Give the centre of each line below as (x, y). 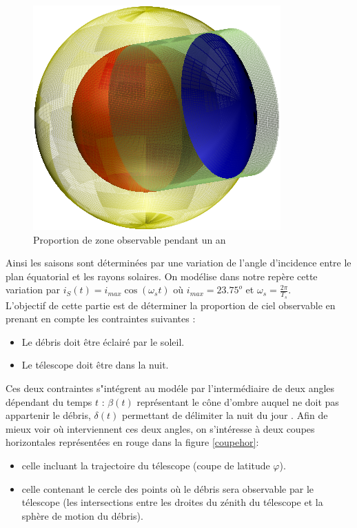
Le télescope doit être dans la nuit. (95, 365)
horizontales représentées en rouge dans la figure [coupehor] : (132, 442)
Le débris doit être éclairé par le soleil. (103, 341)
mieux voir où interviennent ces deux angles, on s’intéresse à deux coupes (160, 428)
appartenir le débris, (48, 415)
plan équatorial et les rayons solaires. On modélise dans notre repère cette (162, 276)
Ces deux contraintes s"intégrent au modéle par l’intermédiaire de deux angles (170, 388)
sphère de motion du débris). (82, 515)
